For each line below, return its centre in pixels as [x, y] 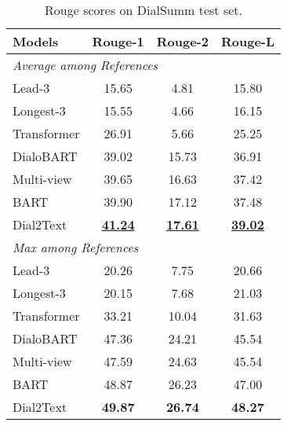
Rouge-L [248, 41]
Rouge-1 [118, 41]
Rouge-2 [182, 41]
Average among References [85, 65]
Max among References [76, 247]
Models [36, 41]
